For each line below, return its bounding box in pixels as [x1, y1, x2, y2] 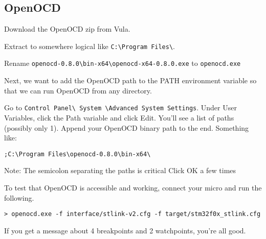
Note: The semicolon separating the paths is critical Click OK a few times [4, 165, 236, 176]
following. [4, 192, 34, 203]
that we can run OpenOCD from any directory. [4, 85, 152, 95]
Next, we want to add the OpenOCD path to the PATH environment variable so [4, 75, 257, 86]
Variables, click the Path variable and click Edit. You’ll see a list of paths [4, 112, 234, 123]
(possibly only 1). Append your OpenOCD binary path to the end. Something [4, 122, 249, 133]
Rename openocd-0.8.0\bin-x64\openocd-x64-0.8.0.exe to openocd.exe [4, 58, 241, 68]
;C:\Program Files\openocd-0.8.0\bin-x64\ [4, 150, 151, 158]
